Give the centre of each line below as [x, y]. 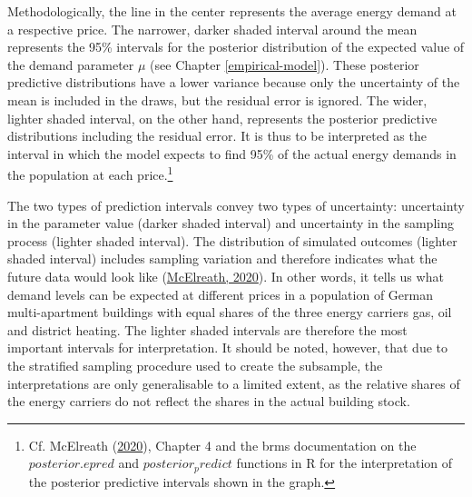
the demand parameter [71, 64]
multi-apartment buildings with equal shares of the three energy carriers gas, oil [230, 312]
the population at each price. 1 [90, 173]
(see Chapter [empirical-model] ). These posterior [285, 64]
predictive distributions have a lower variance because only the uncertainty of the [234, 82]
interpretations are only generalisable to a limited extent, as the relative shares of [234, 383]
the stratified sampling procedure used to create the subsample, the [195, 365]
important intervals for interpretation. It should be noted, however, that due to [227, 348]
